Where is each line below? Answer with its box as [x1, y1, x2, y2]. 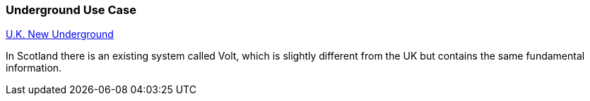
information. [6, 62, 62, 74]
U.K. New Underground [6, 28, 114, 41]
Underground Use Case [6, 3, 136, 17]
